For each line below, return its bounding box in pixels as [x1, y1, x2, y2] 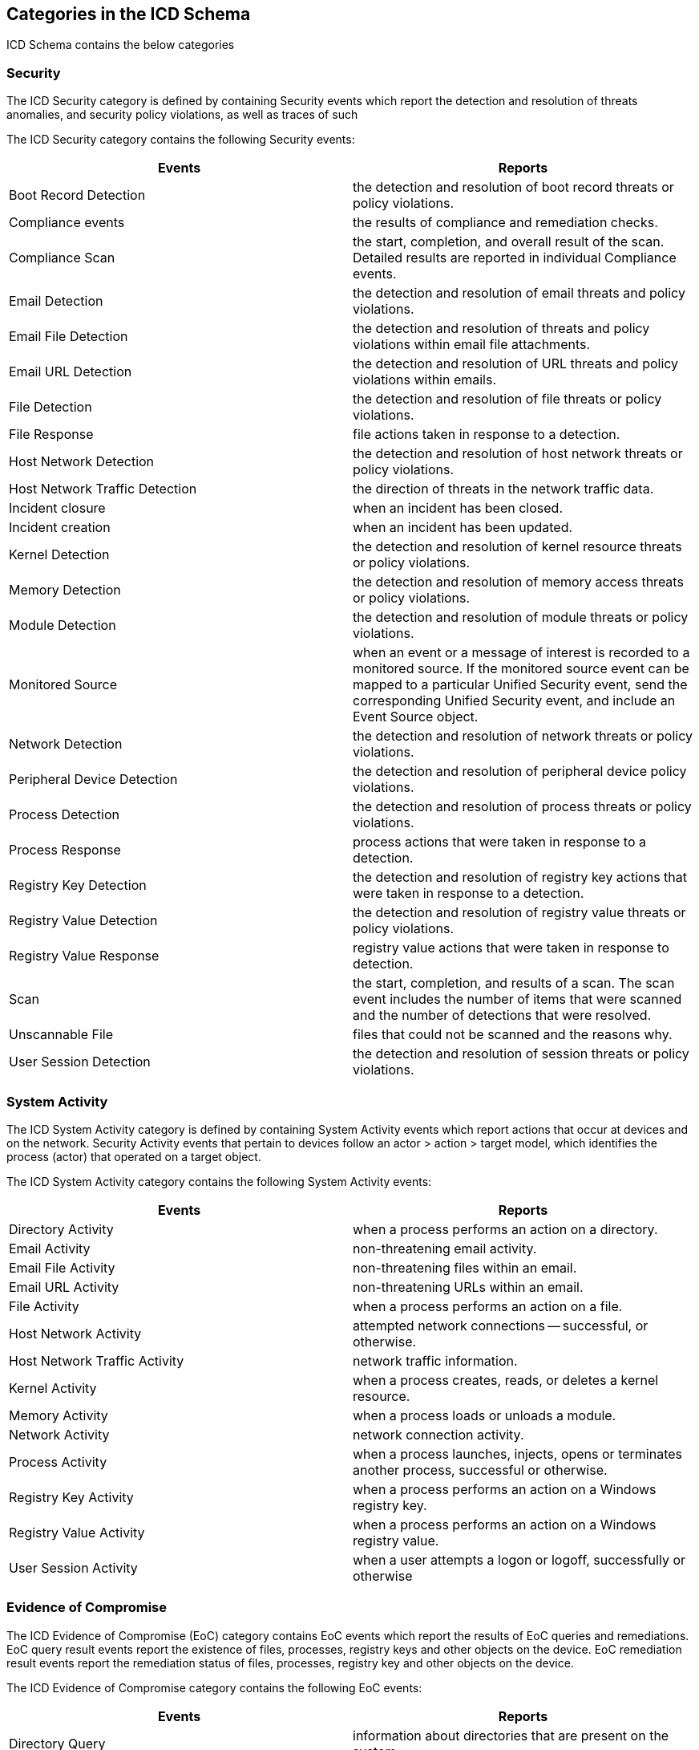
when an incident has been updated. [353, 519, 573, 536]
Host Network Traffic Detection [9, 481, 197, 497]
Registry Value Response [9, 948, 160, 964]
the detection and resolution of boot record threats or [353, 179, 674, 196]
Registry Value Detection [9, 912, 158, 929]
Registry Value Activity [9, 1524, 145, 1541]
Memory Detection [9, 582, 121, 599]
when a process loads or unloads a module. [353, 1407, 616, 1423]
